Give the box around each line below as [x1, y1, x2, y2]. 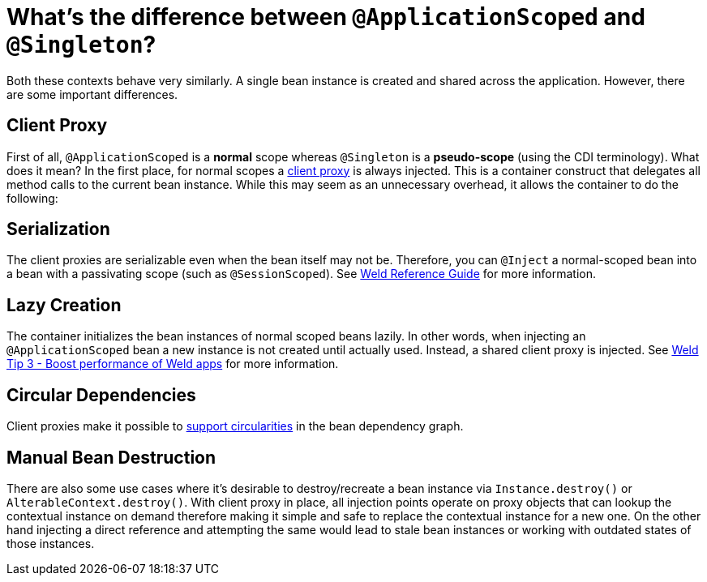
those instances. [6, 536, 95, 550]
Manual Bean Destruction [6, 447, 216, 468]
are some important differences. [6, 87, 178, 101]
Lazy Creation [6, 294, 122, 315]
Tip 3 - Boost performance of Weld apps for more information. [6, 357, 339, 371]
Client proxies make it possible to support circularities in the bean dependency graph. [6, 419, 464, 434]
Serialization [6, 219, 110, 240]
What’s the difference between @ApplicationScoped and [6, 3, 645, 31]
